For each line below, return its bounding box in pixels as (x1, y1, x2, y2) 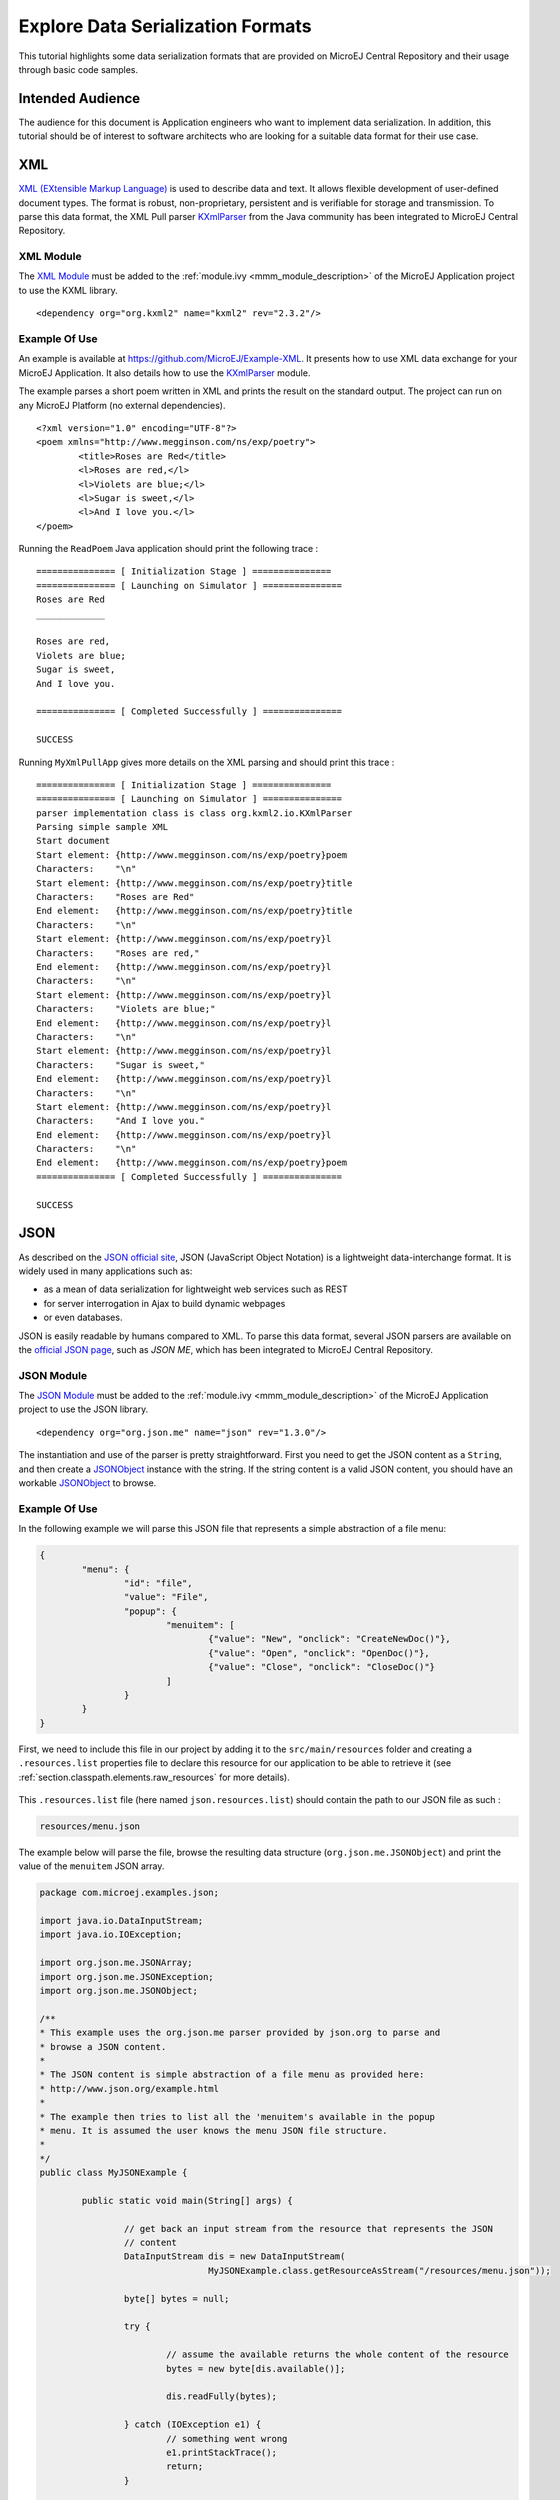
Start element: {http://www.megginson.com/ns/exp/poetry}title (36, 877, 353, 889)
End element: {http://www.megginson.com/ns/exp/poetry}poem (36, 1157, 348, 1169)
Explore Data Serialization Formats (18, 15, 312, 37)
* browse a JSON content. (39, 2041, 167, 2052)
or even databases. (43, 1311, 123, 1324)
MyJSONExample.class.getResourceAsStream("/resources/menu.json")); (208, 2265, 552, 2276)
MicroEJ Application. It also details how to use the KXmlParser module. (18, 366, 311, 379)
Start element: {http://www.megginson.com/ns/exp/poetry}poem (36, 849, 348, 860)
